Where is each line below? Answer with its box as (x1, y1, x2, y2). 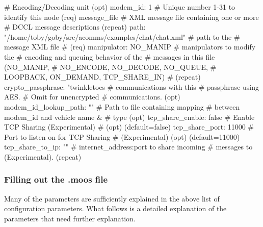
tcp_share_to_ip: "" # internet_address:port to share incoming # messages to (4, 141, 253, 152)
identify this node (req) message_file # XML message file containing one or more (4, 11, 259, 22)
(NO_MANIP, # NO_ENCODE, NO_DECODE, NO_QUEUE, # (4, 61, 217, 72)
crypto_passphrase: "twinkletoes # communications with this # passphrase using (4, 81, 259, 92)
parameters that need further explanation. (4, 213, 136, 223)
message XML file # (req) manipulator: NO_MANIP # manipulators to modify (4, 41, 256, 52)
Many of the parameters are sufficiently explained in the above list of (4, 193, 220, 204)
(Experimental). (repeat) (4, 151, 82, 162)
